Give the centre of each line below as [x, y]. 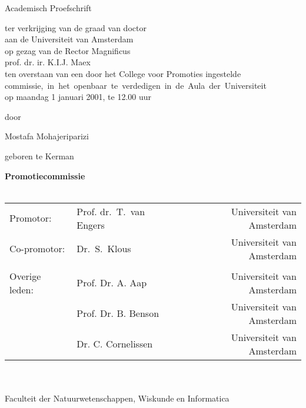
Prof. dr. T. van [111, 211]
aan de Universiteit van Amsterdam [69, 39]
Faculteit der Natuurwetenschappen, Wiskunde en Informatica [117, 398]
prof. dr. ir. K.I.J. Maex [48, 62]
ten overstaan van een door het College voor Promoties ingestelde [123, 73]
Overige [25, 276]
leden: [21, 289]
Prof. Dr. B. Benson [118, 313]
